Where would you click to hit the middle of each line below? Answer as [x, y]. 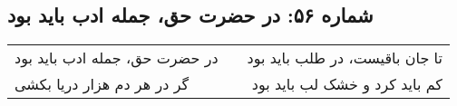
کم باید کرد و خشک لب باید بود [347, 84]
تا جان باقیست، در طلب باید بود [345, 58]
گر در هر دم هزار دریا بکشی [102, 84]
